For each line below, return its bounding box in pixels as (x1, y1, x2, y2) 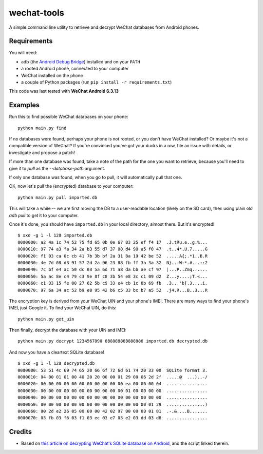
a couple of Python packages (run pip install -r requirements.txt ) (21, 79, 172, 85)
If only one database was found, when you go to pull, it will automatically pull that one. (9, 175, 182, 180)
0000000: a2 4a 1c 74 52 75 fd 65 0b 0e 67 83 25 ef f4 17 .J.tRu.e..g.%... (18, 239, 208, 245)
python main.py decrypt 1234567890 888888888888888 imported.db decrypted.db (18, 338, 208, 344)
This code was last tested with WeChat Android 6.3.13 (9, 88, 119, 94)
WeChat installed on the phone (21, 72, 83, 78)
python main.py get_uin (18, 316, 75, 322)
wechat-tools (9, 7, 64, 18)
